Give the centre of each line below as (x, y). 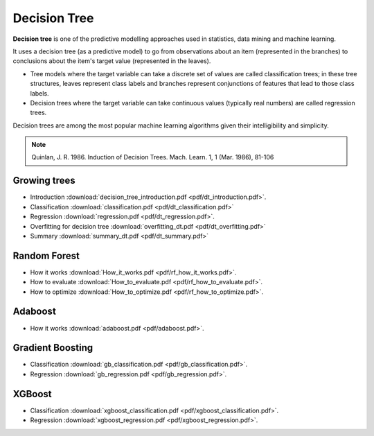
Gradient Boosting (53, 348)
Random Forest (46, 255)
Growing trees (44, 181)
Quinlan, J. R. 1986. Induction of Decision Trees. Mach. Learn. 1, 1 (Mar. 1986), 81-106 (153, 157)
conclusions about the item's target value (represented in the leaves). (112, 61)
